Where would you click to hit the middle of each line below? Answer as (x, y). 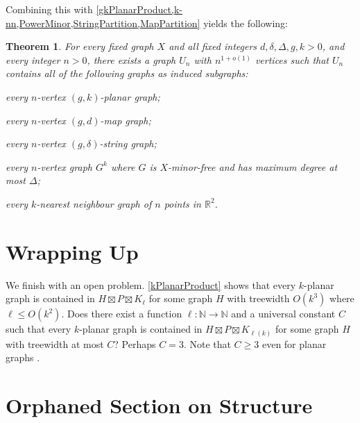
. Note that (207, 343)
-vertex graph (65, 166)
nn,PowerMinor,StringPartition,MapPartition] (103, 23)
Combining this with (49, 9)
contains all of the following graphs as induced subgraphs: (127, 73)
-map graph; (126, 120)
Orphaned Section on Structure (159, 405)
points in (182, 203)
